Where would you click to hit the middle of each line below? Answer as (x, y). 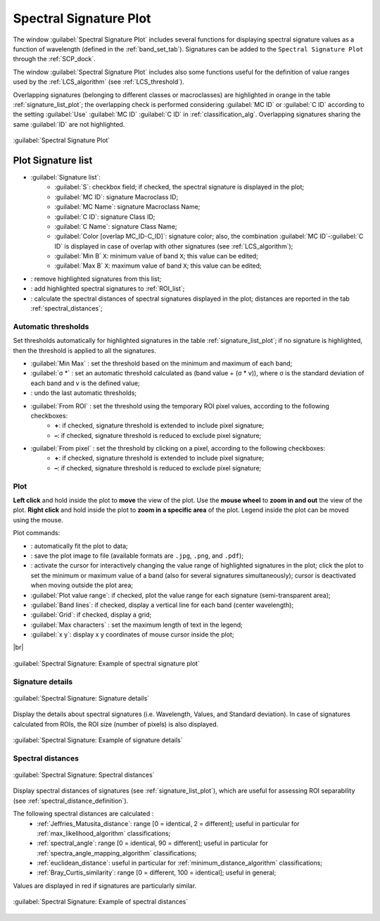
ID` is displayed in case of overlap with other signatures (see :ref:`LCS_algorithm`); (174, 246)
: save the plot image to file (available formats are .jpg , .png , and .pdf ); (137, 556)
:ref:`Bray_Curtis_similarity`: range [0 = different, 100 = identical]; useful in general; (157, 872)
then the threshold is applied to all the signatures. (84, 350)
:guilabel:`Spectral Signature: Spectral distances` (84, 775)
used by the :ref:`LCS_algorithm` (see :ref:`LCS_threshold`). (99, 82)
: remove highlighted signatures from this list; (96, 279)
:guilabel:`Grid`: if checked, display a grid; (91, 615)
